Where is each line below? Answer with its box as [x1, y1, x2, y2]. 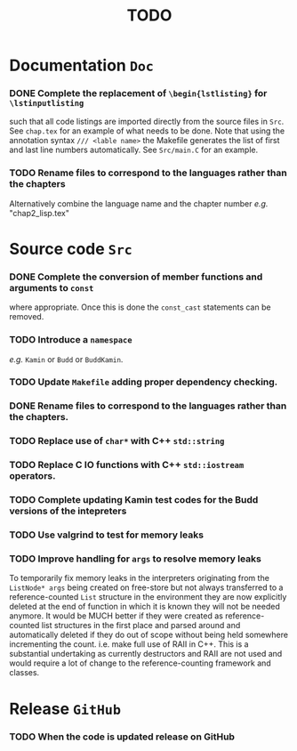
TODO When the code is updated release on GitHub [9, 731, 236, 743]
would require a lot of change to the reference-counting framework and [9, 658, 271, 668]
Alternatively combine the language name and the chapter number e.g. [9, 198, 269, 209]
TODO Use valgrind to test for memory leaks [9, 529, 205, 541]
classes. [9, 667, 40, 678]
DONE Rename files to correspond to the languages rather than [9, 400, 287, 412]
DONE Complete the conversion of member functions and [9, 271, 263, 283]
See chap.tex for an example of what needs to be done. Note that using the [9, 125, 285, 136]
